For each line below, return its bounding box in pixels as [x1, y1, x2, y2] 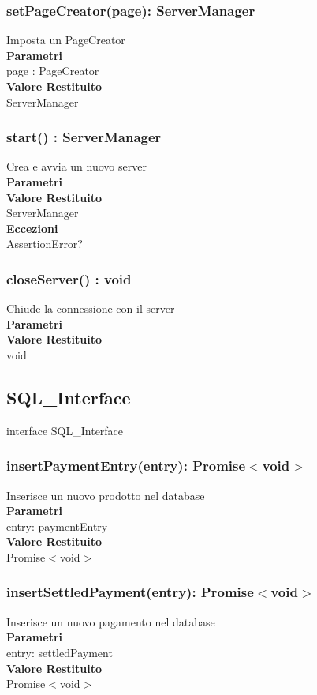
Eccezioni [6, 220, 58, 236]
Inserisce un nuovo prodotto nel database [6, 486, 205, 503]
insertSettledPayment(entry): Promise [6, 582, 254, 602]
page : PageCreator [6, 62, 99, 79]
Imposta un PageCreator [6, 32, 125, 48]
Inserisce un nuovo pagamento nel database [6, 613, 215, 629]
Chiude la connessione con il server [6, 300, 175, 317]
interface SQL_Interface [6, 422, 124, 438]
